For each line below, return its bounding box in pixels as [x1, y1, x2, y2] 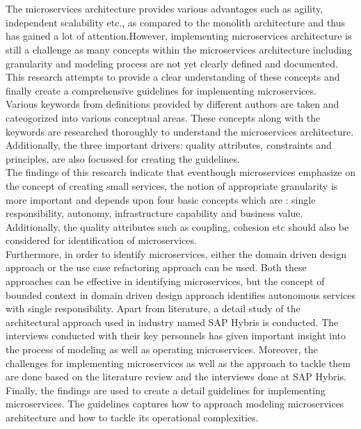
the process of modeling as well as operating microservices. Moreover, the [6, 342, 318, 357]
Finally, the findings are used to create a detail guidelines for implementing [6, 382, 326, 397]
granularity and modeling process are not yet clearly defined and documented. [6, 56, 338, 70]
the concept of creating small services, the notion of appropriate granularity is [6, 178, 338, 193]
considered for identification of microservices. [6, 233, 197, 248]
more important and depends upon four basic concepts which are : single [6, 192, 316, 207]
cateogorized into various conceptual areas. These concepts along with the [6, 110, 321, 124]
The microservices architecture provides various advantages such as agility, [6, 1, 323, 16]
